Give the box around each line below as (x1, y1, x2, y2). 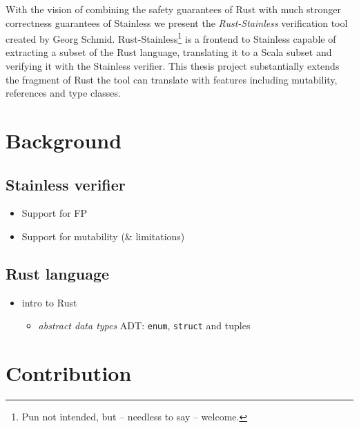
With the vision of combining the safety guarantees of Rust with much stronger (6, 2, 342, 16)
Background (6, 126, 122, 154)
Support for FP (21, 206, 88, 220)
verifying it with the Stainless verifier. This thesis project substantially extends (6, 59, 340, 73)
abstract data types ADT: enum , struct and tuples (38, 318, 251, 333)
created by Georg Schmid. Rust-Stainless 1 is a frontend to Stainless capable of (6, 30, 336, 46)
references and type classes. (6, 86, 121, 100)
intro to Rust (21, 295, 77, 309)
